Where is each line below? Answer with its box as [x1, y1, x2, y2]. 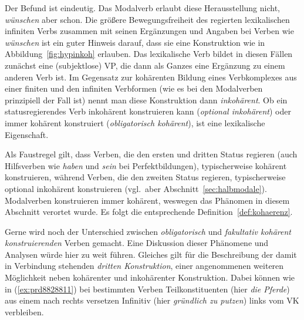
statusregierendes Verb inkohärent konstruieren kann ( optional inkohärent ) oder [5, 105, 291, 117]
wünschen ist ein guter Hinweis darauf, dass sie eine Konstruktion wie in [5, 36, 265, 48]
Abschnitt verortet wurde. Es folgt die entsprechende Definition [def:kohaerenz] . [5, 206, 293, 218]
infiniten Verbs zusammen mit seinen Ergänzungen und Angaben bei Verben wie [5, 25, 294, 37]
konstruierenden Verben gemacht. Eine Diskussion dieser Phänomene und [5, 237, 269, 249]
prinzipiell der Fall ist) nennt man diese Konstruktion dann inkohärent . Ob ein [5, 93, 288, 106]
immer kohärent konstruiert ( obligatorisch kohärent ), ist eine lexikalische [5, 116, 265, 129]
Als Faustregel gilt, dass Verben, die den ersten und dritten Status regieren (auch [5, 148, 298, 160]
